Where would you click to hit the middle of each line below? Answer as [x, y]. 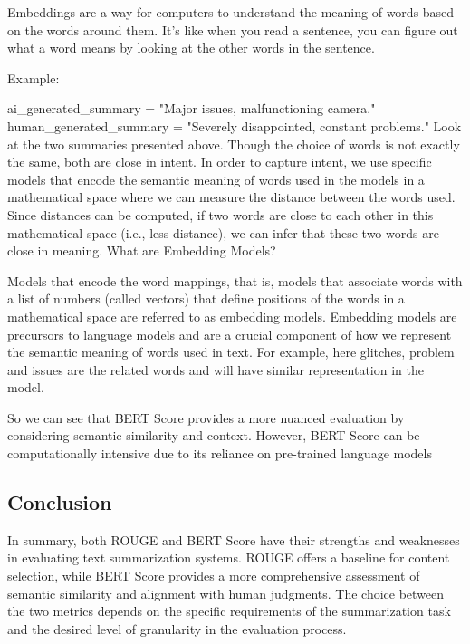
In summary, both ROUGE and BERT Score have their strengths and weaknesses [234, 539]
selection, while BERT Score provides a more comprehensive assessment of [214, 576]
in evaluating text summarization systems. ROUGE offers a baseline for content [229, 557]
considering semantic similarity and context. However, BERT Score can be [214, 435]
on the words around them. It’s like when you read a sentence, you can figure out [233, 29]
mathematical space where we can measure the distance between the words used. [231, 197]
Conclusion [60, 502]
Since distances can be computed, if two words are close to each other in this [221, 214]
